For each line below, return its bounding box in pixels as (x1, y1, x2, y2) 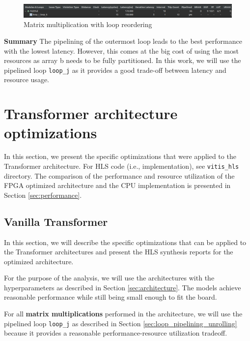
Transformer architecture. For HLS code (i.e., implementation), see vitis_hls (4, 160, 239, 171)
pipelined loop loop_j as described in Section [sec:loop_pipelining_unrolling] (4, 318, 237, 328)
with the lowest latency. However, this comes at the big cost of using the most (4, 45, 239, 56)
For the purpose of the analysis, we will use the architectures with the (4, 273, 215, 283)
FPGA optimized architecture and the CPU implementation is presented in (4, 180, 231, 190)
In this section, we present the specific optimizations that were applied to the (4, 151, 236, 161)
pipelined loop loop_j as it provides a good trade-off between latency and (4, 64, 226, 75)
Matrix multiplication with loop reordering (24, 19, 152, 30)
